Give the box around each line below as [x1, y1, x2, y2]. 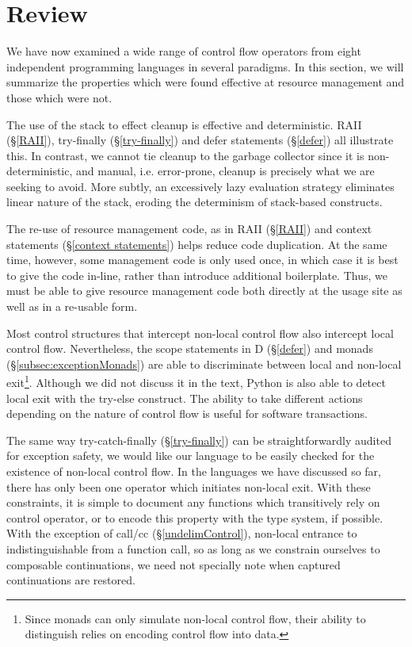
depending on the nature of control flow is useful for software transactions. [6, 405, 368, 422]
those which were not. [6, 89, 113, 105]
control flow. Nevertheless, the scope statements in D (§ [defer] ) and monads [6, 340, 373, 357]
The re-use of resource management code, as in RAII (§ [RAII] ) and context [6, 220, 372, 237]
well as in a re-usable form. [6, 298, 138, 315]
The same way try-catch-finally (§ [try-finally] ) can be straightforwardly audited [6, 431, 391, 448]
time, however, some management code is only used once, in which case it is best [6, 251, 399, 268]
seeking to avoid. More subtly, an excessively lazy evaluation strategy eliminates [6, 178, 395, 194]
